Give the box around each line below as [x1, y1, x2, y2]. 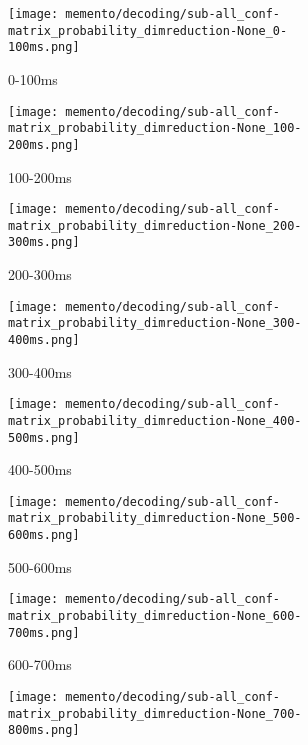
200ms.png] [8, 137, 80, 152]
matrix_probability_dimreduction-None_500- [8, 511, 302, 526]
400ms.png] [8, 333, 80, 347]
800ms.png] [8, 723, 80, 738]
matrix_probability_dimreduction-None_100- [8, 121, 302, 136]
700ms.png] [8, 625, 80, 640]
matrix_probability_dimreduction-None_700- [8, 706, 302, 721]
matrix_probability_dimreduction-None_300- [8, 316, 302, 331]
